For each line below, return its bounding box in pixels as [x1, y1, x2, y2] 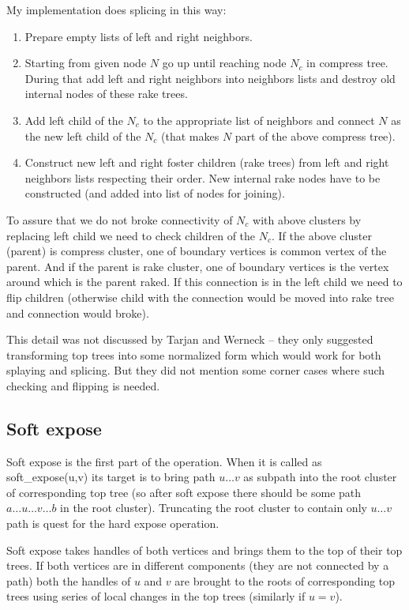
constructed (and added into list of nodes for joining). [24, 185, 285, 201]
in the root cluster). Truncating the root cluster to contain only [60, 499, 367, 516]
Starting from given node [24, 55, 147, 71]
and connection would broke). [6, 304, 149, 321]
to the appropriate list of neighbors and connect [143, 111, 375, 128]
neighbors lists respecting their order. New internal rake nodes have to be [24, 169, 381, 186]
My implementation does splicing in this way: [6, 2, 227, 17]
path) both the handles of [6, 572, 131, 589]
